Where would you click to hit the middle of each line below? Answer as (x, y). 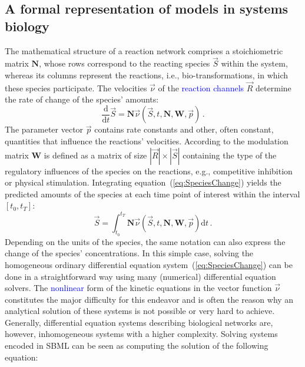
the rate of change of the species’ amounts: (82, 99)
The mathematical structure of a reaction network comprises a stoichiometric (144, 50)
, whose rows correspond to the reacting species (125, 63)
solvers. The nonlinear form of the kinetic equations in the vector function (138, 288)
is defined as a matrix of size (95, 155)
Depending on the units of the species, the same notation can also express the (145, 241)
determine (273, 87)
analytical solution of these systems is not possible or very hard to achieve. (140, 311)
